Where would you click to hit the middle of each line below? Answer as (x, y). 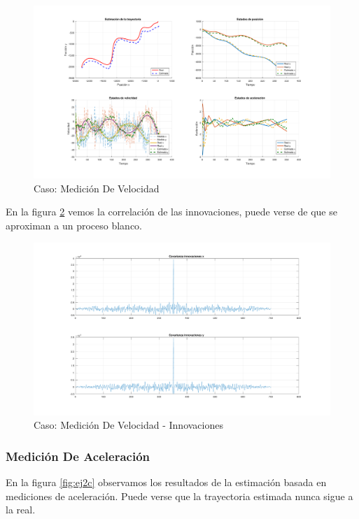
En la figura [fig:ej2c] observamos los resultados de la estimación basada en (166, 482)
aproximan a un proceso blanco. (74, 225)
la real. (21, 510)
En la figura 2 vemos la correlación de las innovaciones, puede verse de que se (171, 212)
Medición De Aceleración (78, 456)
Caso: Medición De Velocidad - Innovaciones (128, 425)
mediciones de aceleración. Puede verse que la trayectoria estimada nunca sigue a (179, 496)
